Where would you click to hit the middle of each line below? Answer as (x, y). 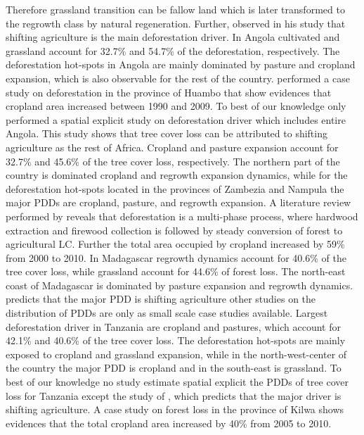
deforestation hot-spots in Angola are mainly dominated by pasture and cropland (181, 64)
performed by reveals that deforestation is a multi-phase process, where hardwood (182, 216)
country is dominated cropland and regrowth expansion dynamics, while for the (177, 175)
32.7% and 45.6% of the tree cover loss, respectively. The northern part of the (173, 161)
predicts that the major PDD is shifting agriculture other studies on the (161, 299)
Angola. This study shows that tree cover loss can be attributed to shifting (167, 133)
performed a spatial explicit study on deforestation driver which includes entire (176, 119)
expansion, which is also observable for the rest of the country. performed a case (178, 78)
